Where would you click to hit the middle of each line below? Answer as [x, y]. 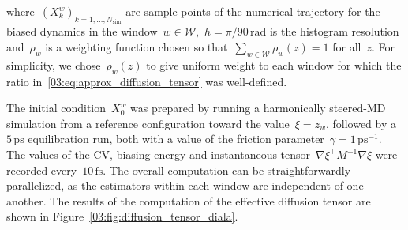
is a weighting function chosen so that [137, 47]
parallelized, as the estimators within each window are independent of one [185, 185]
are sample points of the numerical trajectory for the [253, 11]
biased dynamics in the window [82, 31]
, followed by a [361, 123]
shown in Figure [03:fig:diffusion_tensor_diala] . [122, 216]
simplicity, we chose [54, 64]
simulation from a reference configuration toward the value [148, 123]
